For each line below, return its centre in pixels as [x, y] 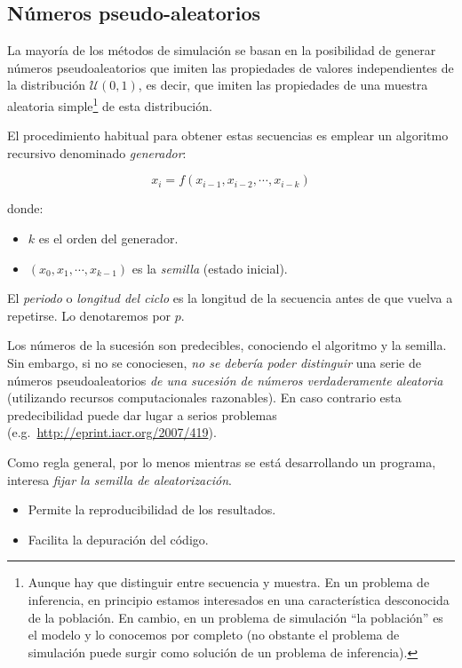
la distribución [47, 85]
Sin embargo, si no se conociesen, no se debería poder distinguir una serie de [214, 362]
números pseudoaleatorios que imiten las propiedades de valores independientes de [231, 67]
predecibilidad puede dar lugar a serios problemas [142, 414]
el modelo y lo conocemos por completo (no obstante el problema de [214, 635]
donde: [25, 208]
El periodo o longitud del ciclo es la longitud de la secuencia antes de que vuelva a [230, 298]
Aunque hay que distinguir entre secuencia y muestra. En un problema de [229, 582]
